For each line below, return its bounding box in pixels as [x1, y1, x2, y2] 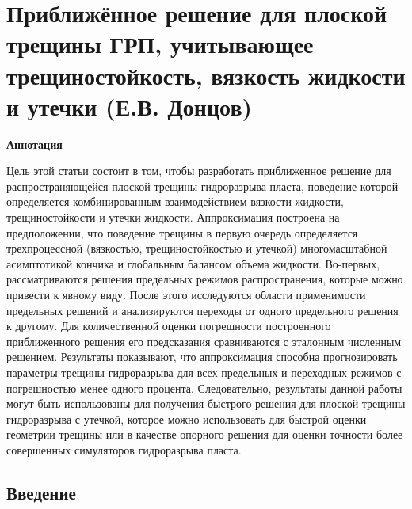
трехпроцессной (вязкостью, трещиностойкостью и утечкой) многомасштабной [6, 240, 387, 256]
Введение [6, 480, 76, 504]
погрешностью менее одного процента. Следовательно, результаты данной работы [6, 379, 402, 396]
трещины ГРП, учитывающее [6, 28, 314, 60]
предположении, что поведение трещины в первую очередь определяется [6, 224, 358, 241]
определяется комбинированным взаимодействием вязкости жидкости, [6, 193, 345, 210]
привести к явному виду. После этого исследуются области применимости [6, 287, 366, 303]
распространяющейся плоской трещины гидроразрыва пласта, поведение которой [6, 177, 399, 194]
